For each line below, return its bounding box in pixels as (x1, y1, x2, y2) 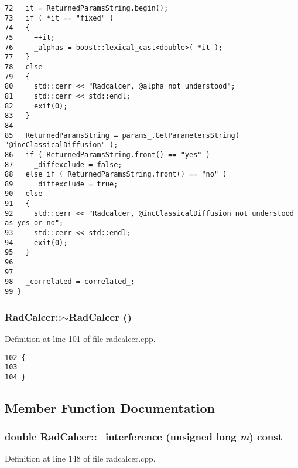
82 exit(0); (5, 101, 68, 110)
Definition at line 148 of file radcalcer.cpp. (5, 452, 156, 464)
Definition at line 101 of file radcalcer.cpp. (5, 332, 156, 344)
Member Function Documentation (5, 398, 215, 416)
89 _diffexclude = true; (5, 179, 118, 188)
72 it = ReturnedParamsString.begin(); (5, 4, 169, 12)
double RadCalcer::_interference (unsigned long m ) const (5, 429, 283, 444)
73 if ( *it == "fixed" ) (5, 13, 114, 22)
